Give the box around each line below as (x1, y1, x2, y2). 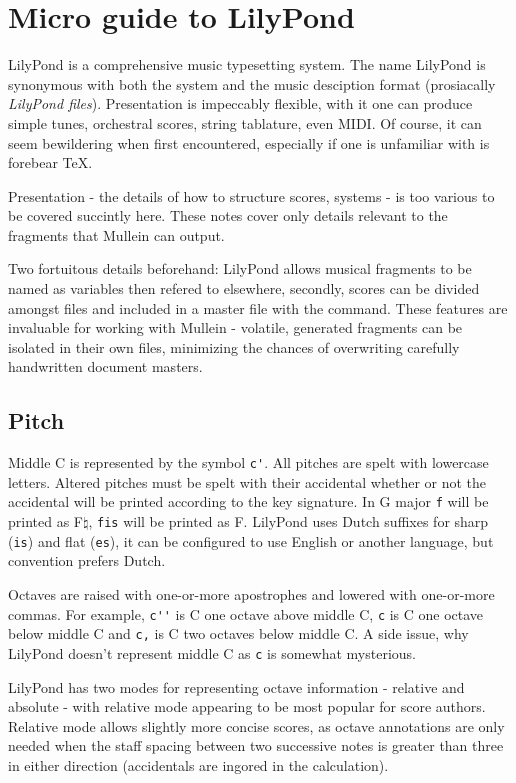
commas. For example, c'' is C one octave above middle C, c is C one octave (8, 603, 484, 624)
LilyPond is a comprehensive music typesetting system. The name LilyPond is (8, 54, 486, 75)
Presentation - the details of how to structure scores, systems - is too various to (8, 185, 495, 206)
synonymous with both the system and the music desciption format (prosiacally (8, 73, 496, 94)
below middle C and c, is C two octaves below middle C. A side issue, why (8, 623, 469, 644)
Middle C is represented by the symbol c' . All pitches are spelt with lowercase (8, 452, 489, 473)
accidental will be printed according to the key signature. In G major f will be (8, 491, 489, 512)
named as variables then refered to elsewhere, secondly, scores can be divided (8, 278, 480, 299)
